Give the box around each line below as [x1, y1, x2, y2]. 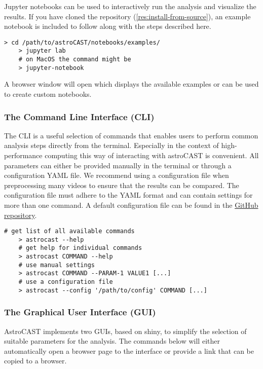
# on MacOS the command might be [18, 56, 131, 63]
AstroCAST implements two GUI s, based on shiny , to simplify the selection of [4, 325, 247, 336]
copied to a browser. [4, 355, 67, 366]
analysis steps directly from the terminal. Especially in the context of [4, 140, 219, 151]
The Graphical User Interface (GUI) [4, 306, 156, 318]
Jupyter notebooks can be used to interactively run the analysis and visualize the [4, 1, 256, 11]
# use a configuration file [18, 278, 113, 286]
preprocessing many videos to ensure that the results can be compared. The [4, 179, 239, 190]
